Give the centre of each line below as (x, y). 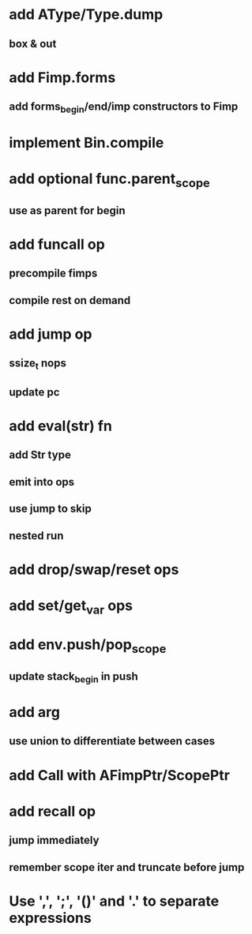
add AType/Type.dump (86, 15)
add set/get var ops (71, 607)
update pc (34, 392)
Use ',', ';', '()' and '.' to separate (114, 901)
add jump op (51, 334)
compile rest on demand (70, 300)
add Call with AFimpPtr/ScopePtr (119, 775)
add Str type (40, 455)
